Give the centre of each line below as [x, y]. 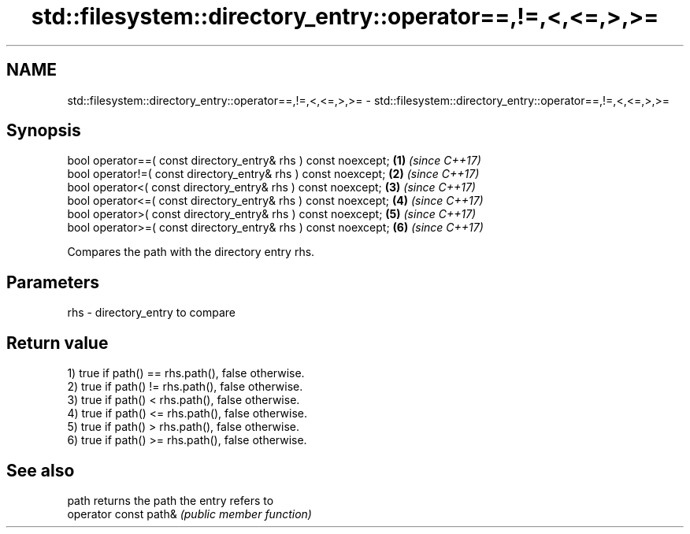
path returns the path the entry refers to [171, 500]
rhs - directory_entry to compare [152, 313]
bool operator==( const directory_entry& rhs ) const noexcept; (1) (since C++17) [274, 161]
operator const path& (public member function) [189, 514]
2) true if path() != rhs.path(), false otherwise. [185, 387]
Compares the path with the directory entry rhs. [191, 252]
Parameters [53, 282]
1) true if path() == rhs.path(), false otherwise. [186, 373]
